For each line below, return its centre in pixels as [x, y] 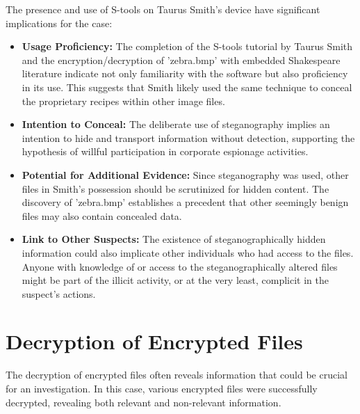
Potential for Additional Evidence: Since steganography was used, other [185, 174]
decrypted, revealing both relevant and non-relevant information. [144, 402]
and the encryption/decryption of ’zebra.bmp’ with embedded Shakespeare [181, 59]
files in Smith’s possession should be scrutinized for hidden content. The [175, 188]
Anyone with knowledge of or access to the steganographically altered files [180, 266]
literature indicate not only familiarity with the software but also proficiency [185, 73]
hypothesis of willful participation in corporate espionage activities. [165, 151]
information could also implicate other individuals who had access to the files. [188, 252]
